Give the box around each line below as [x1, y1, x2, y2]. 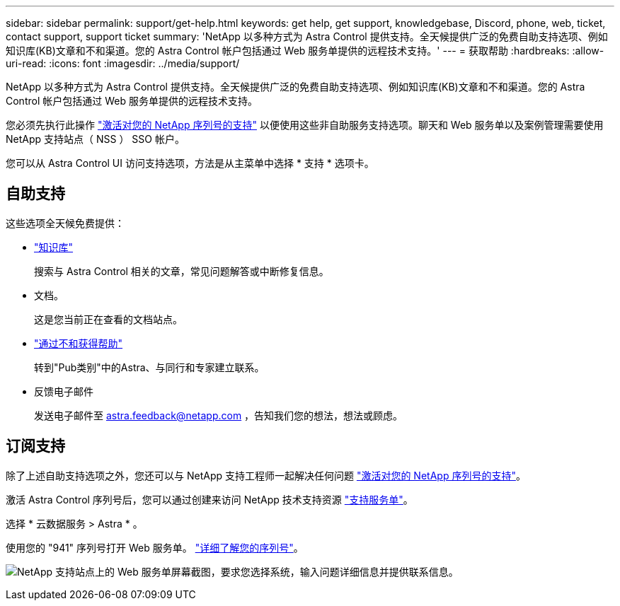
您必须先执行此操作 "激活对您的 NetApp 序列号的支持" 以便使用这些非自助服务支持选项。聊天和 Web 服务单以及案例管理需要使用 [6, 119, 604, 131]
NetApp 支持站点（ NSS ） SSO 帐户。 [6, 133, 185, 145]
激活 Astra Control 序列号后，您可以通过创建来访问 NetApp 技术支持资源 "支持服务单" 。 [6, 493, 413, 506]
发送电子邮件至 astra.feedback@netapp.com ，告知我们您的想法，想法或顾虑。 [34, 409, 403, 421]
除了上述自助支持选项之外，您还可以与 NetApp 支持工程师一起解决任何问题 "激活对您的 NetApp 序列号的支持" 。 [6, 469, 526, 482]
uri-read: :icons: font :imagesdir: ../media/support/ [6, 57, 240, 69]
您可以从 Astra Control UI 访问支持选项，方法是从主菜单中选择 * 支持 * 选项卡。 [6, 157, 374, 169]
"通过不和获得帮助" [34, 337, 123, 349]
